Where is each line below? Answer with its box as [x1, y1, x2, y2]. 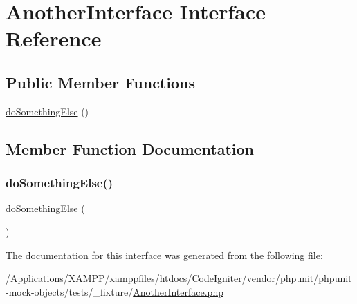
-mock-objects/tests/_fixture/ [6, 284, 134, 298]
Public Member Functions [6, 71, 195, 93]
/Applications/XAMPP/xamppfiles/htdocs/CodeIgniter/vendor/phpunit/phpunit [6, 271, 352, 285]
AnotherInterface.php [133, 284, 223, 298]
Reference [6, 24, 102, 53]
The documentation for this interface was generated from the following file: [6, 247, 323, 262]
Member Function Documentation [6, 137, 255, 159]
